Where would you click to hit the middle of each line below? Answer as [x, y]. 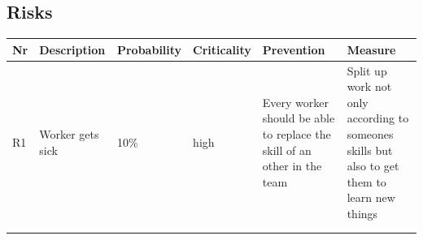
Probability [149, 49]
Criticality [222, 49]
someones [370, 133]
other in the [292, 166]
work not [369, 86]
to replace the [297, 133]
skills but [370, 150]
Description [72, 49]
